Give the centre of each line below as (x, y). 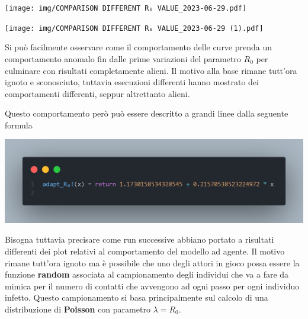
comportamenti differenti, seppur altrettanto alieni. (97, 93)
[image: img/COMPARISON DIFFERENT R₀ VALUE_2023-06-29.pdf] (126, 8)
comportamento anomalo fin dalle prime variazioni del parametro (123, 58)
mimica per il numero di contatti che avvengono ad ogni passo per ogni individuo (152, 286)
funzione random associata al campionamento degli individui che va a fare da (147, 274)
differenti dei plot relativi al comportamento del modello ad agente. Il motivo (145, 251)
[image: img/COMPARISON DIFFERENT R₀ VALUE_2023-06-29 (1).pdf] (134, 28)
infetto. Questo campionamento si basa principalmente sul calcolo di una (137, 297)
